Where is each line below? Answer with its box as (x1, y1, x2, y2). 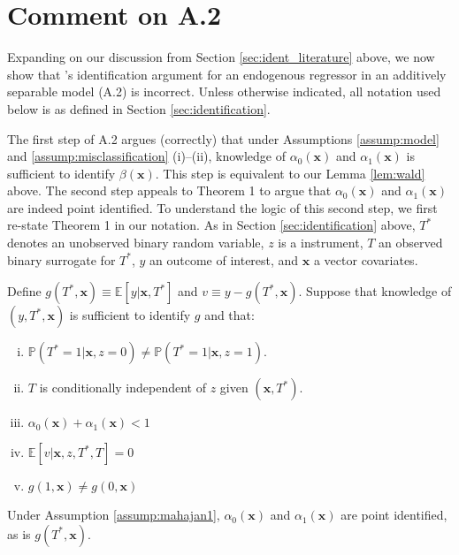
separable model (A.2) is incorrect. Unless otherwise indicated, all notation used (7, 82, 441, 101)
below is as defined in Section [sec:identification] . (7, 99, 271, 118)
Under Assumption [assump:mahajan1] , (7, 506, 220, 524)
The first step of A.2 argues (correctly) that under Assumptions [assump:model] (7, 129, 440, 148)
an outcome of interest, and (149, 250, 299, 269)
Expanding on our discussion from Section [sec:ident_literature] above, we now (7, 48, 435, 66)
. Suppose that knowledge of (298, 282, 452, 300)
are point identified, (340, 506, 448, 524)
